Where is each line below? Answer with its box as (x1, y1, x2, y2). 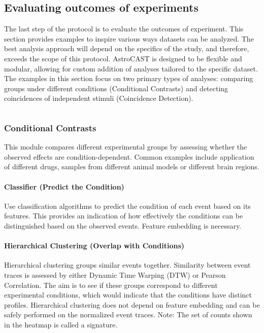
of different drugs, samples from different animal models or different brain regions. (4, 161, 259, 172)
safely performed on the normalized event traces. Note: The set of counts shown (4, 309, 252, 320)
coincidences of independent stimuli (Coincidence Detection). (4, 93, 193, 103)
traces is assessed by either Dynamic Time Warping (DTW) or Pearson (4, 269, 226, 280)
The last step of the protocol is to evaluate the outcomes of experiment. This (4, 23, 244, 34)
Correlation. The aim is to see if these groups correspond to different (4, 279, 218, 290)
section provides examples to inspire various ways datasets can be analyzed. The (4, 33, 254, 44)
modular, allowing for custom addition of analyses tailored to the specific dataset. (4, 63, 258, 73)
